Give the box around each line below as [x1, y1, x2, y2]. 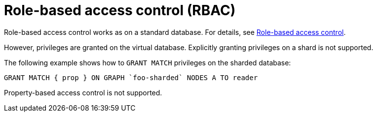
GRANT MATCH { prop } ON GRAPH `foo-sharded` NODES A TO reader [4, 73, 258, 82]
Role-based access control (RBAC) [4, 2, 236, 19]
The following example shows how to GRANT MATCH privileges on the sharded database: [4, 58, 291, 67]
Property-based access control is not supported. [4, 88, 162, 97]
